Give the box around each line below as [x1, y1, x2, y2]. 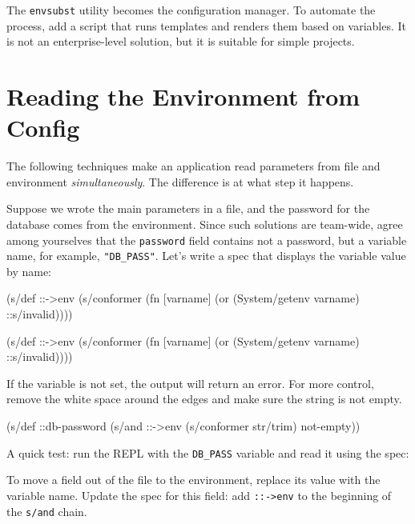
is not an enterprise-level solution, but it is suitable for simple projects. [6, 33, 355, 50]
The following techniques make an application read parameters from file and [6, 158, 381, 174]
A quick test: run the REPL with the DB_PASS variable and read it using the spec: [6, 444, 409, 461]
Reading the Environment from [6, 80, 361, 113]
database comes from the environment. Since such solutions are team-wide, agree [6, 215, 403, 232]
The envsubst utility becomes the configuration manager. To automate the [6, 2, 376, 18]
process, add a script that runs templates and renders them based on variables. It [6, 17, 406, 34]
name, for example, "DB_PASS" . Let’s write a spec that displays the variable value [6, 247, 406, 264]
